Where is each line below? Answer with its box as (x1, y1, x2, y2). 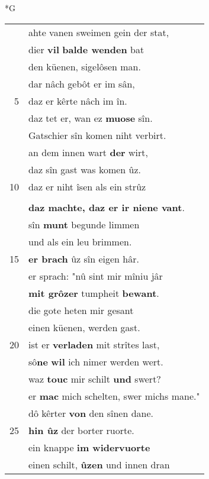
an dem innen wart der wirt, (28, 145, 148, 159)
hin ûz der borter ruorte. (28, 423, 134, 437)
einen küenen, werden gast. (28, 320, 140, 334)
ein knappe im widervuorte (28, 440, 150, 454)
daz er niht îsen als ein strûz (28, 179, 146, 193)
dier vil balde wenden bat (28, 42, 144, 56)
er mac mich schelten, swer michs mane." (28, 389, 200, 403)
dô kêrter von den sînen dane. (28, 406, 154, 420)
